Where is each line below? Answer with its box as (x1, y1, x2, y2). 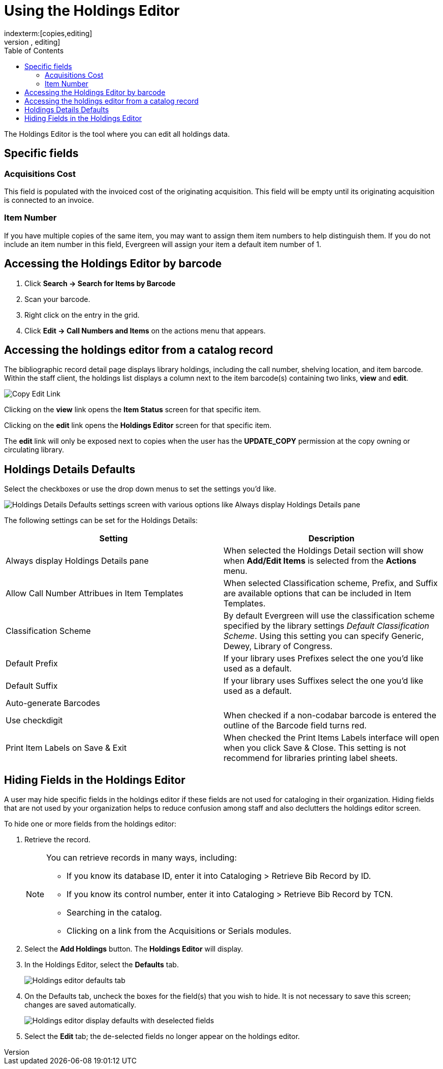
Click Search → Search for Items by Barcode (24, 279, 176, 288)
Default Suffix (6, 681, 58, 691)
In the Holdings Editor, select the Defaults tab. (24, 960, 179, 969)
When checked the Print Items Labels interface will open (224, 732, 439, 743)
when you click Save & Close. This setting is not (224, 743, 406, 753)
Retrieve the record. (24, 835, 91, 844)
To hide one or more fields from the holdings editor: (4, 819, 177, 829)
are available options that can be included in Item (224, 588, 412, 599)
